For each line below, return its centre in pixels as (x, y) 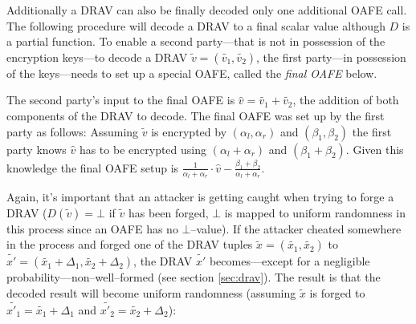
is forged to (337, 293)
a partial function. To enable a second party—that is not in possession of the (196, 41)
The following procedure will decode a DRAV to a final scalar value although (196, 25)
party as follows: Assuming (73, 131)
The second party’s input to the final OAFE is (121, 100)
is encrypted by (189, 131)
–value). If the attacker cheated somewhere (296, 228)
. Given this (375, 149)
